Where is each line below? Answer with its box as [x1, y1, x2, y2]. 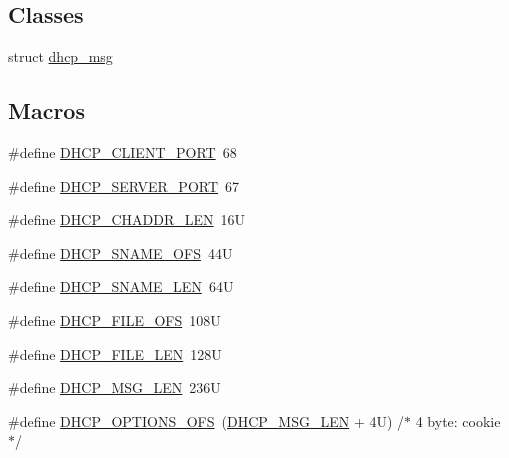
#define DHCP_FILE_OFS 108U [8, 309, 221, 330]
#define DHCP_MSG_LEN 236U [8, 377, 221, 398]
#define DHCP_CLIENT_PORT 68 [8, 142, 237, 162]
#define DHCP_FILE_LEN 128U [8, 343, 222, 364]
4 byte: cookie [415, 410, 501, 431]
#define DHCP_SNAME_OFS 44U [8, 242, 233, 263]
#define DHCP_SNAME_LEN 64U [8, 276, 234, 297]
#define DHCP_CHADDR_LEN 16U [8, 209, 246, 230]
